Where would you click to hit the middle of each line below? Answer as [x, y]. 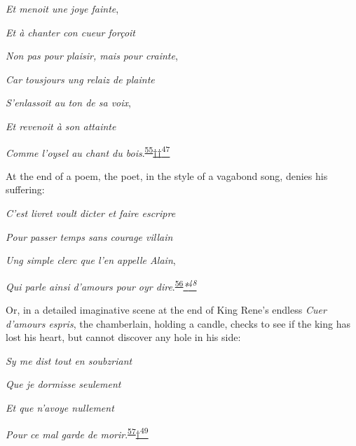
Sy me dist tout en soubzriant [69, 360]
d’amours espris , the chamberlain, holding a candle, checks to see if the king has [178, 323]
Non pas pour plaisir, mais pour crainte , [92, 56]
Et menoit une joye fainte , [62, 8]
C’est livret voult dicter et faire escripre [91, 213]
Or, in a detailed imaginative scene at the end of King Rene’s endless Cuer [166, 310]
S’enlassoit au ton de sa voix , [68, 103]
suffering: [25, 189]
